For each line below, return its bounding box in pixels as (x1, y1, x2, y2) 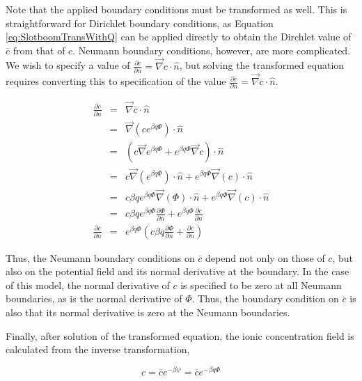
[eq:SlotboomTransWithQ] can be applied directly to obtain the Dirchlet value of (6, 29, 352, 44)
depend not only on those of (205, 250, 325, 265)
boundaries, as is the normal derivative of (6, 291, 182, 306)
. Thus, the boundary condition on (191, 291, 339, 306)
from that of (13, 42, 65, 57)
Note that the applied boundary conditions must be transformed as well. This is (6, 2, 347, 16)
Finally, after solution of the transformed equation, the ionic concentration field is (6, 328, 354, 343)
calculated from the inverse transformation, (6, 342, 190, 357)
